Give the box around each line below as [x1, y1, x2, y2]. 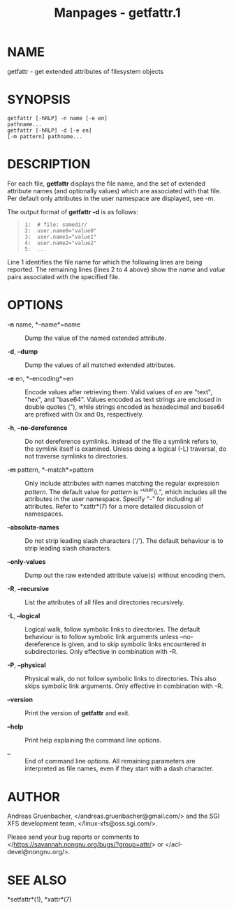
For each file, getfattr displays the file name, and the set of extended [7, 179, 206, 188]
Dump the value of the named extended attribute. [24, 334, 167, 342]
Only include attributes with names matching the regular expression [24, 479, 219, 487]
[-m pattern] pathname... [7, 133, 82, 140]
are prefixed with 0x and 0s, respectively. [24, 410, 145, 418]
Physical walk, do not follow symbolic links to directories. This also [24, 675, 217, 683]
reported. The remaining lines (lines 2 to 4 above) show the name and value [7, 265, 226, 274]
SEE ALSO [7, 872, 67, 888]
